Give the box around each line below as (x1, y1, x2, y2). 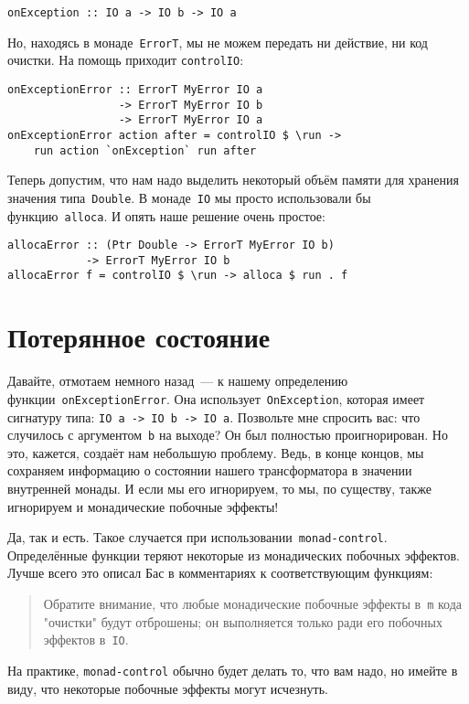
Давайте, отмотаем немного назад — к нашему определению (7, 371, 348, 390)
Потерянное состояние (7, 318, 271, 356)
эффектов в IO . (43, 630, 129, 649)
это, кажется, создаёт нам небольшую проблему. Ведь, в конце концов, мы (7, 443, 424, 462)
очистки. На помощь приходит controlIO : (7, 50, 244, 69)
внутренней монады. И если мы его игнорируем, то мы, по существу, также (7, 479, 432, 497)
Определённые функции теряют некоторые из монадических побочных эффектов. (7, 545, 460, 564)
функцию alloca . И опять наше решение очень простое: (7, 206, 325, 225)
